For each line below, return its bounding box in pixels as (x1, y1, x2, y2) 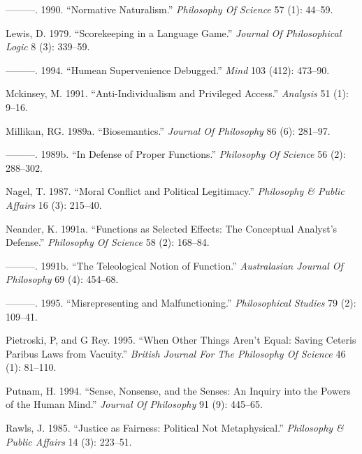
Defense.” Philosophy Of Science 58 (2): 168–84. (6, 235, 210, 249)
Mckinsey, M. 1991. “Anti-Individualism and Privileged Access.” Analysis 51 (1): (6, 86, 349, 101)
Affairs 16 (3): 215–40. (6, 197, 102, 212)
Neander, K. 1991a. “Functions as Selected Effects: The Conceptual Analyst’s (6, 221, 338, 235)
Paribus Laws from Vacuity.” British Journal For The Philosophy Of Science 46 (6, 346, 346, 360)
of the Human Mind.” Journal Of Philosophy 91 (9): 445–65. (6, 397, 263, 411)
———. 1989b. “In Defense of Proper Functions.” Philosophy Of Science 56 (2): (6, 147, 346, 161)
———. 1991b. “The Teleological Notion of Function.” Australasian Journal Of (6, 258, 343, 272)
